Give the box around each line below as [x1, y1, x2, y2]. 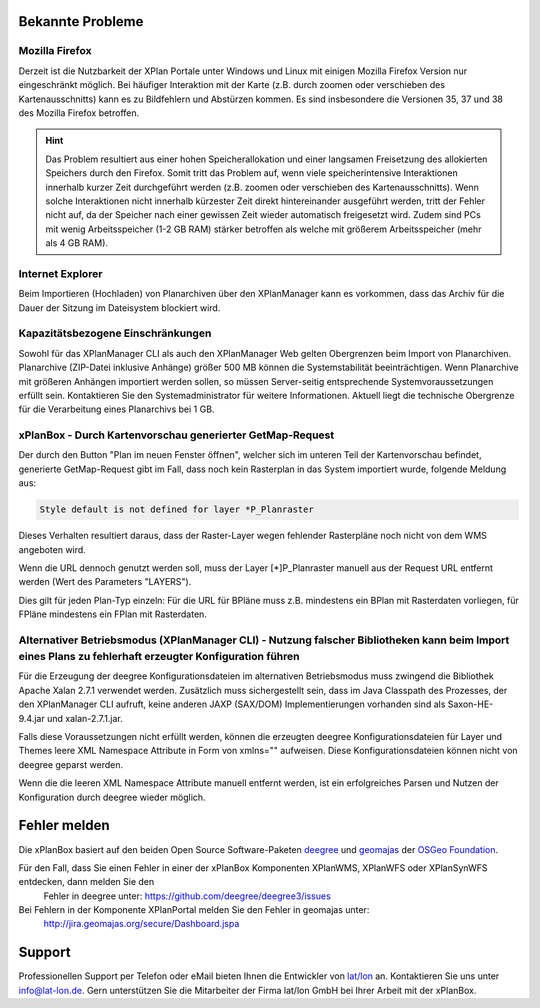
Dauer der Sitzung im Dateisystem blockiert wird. [18, 301, 221, 314]
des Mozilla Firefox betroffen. [18, 106, 140, 119]
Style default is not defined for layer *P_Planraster [39, 504, 314, 515]
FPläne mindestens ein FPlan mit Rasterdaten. [18, 608, 207, 620]
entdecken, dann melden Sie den [18, 876, 155, 888]
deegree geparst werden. [18, 758, 124, 770]
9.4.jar [18, 712, 45, 724]
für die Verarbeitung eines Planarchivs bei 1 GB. [18, 403, 215, 415]
